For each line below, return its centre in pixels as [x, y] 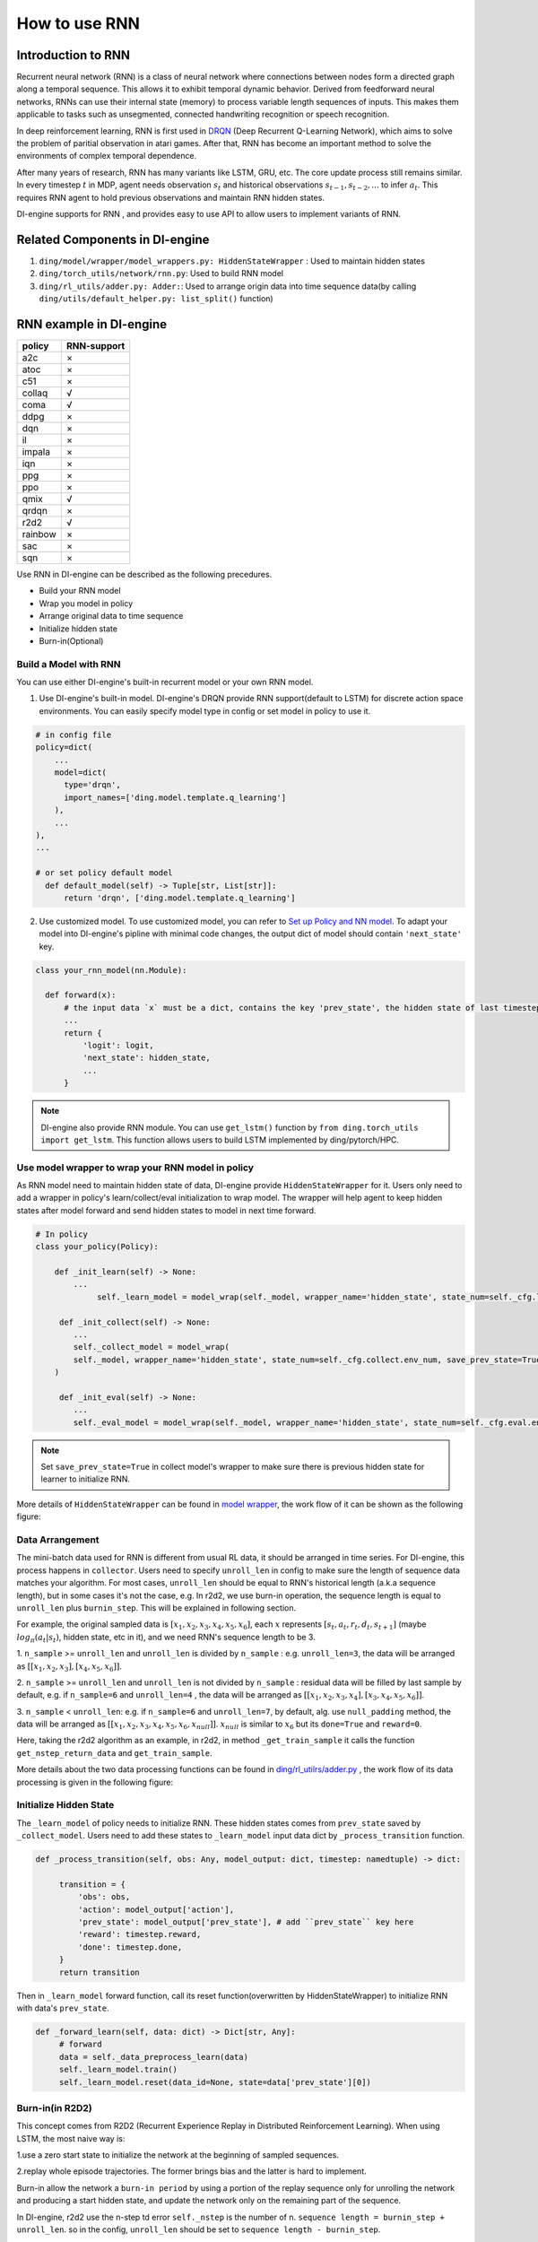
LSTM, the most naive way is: [71, 2138]
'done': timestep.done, [130, 1947]
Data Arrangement [58, 1540]
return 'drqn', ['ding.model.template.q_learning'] [180, 898]
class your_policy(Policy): [97, 1247]
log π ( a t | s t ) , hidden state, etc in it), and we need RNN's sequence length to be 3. [166, 1638]
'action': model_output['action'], [156, 1909]
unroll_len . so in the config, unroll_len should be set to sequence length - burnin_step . [199, 2229]
